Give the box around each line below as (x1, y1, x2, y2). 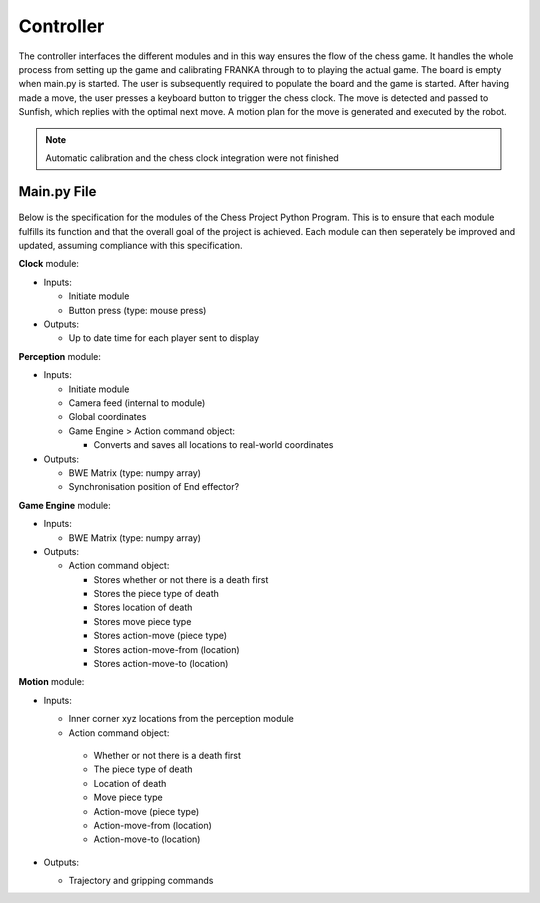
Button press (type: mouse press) (68, 304, 207, 316)
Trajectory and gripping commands (68, 875, 214, 887)
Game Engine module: (18, 499, 112, 511)
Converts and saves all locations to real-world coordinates (93, 439, 334, 451)
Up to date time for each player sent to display (68, 332, 260, 344)
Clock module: (18, 258, 80, 270)
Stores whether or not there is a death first (93, 573, 269, 585)
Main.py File (18, 183, 97, 200)
